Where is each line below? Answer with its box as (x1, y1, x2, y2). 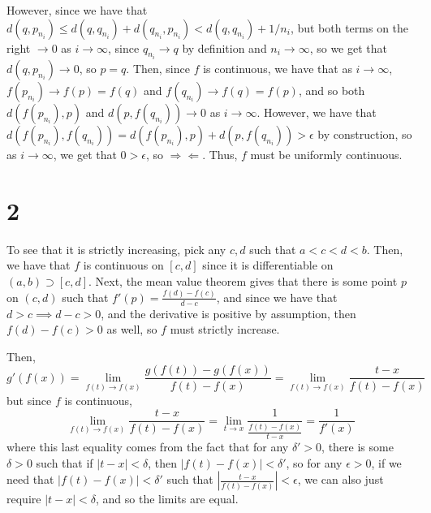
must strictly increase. (170, 321, 280, 338)
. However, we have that (256, 104, 377, 121)
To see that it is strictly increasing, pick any (6, 240, 226, 257)
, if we (371, 454, 402, 471)
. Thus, (202, 146, 238, 163)
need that (6, 471, 54, 488)
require (6, 490, 41, 507)
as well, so (106, 321, 157, 338)
